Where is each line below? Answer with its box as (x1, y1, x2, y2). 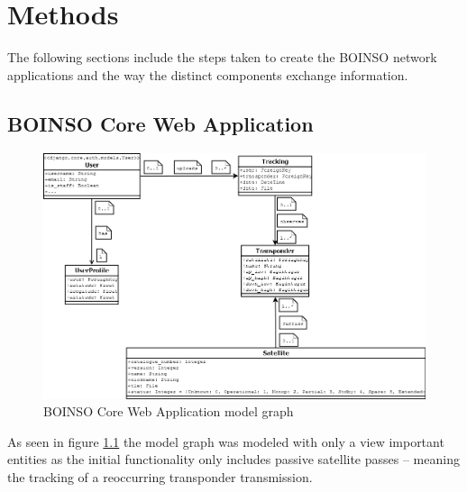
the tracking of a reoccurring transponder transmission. (7, 467, 313, 486)
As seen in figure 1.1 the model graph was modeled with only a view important (7, 432, 444, 451)
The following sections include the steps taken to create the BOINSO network (7, 48, 437, 67)
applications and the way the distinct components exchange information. (7, 65, 408, 84)
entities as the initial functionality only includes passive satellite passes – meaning (7, 450, 460, 469)
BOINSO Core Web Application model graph (43, 402, 294, 421)
